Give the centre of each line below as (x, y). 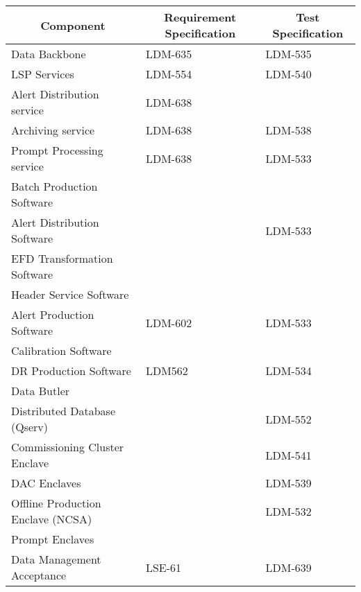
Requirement (200, 17)
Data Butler (41, 391)
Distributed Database (64, 411)
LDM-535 (288, 54)
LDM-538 (288, 130)
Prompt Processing (57, 150)
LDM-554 (169, 74)
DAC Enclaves (46, 483)
